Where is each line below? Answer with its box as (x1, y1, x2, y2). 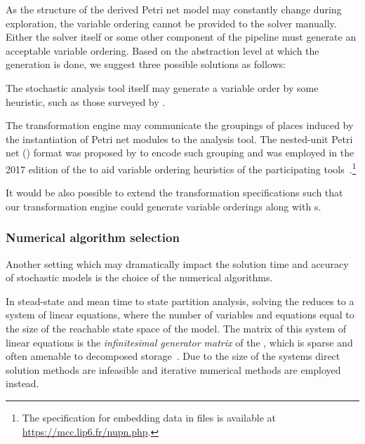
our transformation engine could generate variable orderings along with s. (6, 199, 321, 213)
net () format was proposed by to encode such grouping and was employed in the (6, 145, 354, 160)
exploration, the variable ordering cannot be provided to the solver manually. (6, 15, 337, 30)
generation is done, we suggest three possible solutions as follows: (6, 57, 286, 72)
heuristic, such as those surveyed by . (6, 94, 166, 109)
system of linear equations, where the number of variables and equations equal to (6, 307, 354, 322)
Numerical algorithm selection (6, 229, 180, 246)
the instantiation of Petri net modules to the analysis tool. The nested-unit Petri (6, 131, 353, 146)
